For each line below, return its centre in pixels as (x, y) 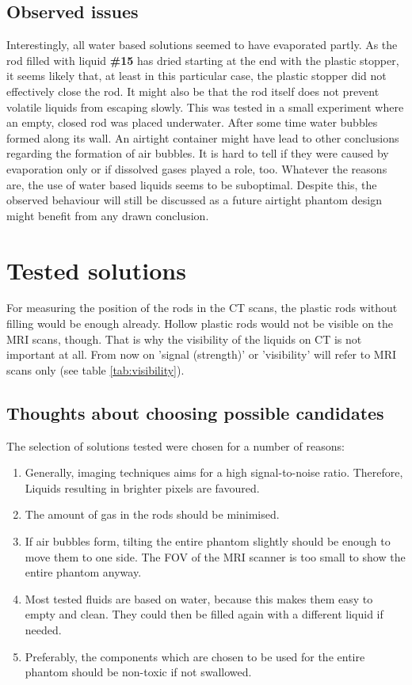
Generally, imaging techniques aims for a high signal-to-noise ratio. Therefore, (214, 472)
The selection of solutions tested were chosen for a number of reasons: (175, 445)
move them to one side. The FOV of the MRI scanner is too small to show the (215, 556)
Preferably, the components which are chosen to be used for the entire (195, 656)
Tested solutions (96, 270)
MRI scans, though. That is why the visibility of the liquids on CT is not (184, 339)
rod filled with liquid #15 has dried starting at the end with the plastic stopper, (203, 60)
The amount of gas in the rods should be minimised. (152, 514)
